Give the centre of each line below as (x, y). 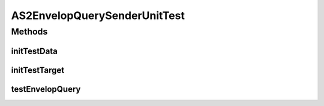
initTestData (34, 51)
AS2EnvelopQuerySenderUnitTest (98, 15)
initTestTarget (38, 70)
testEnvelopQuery (46, 89)
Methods (29, 32)
